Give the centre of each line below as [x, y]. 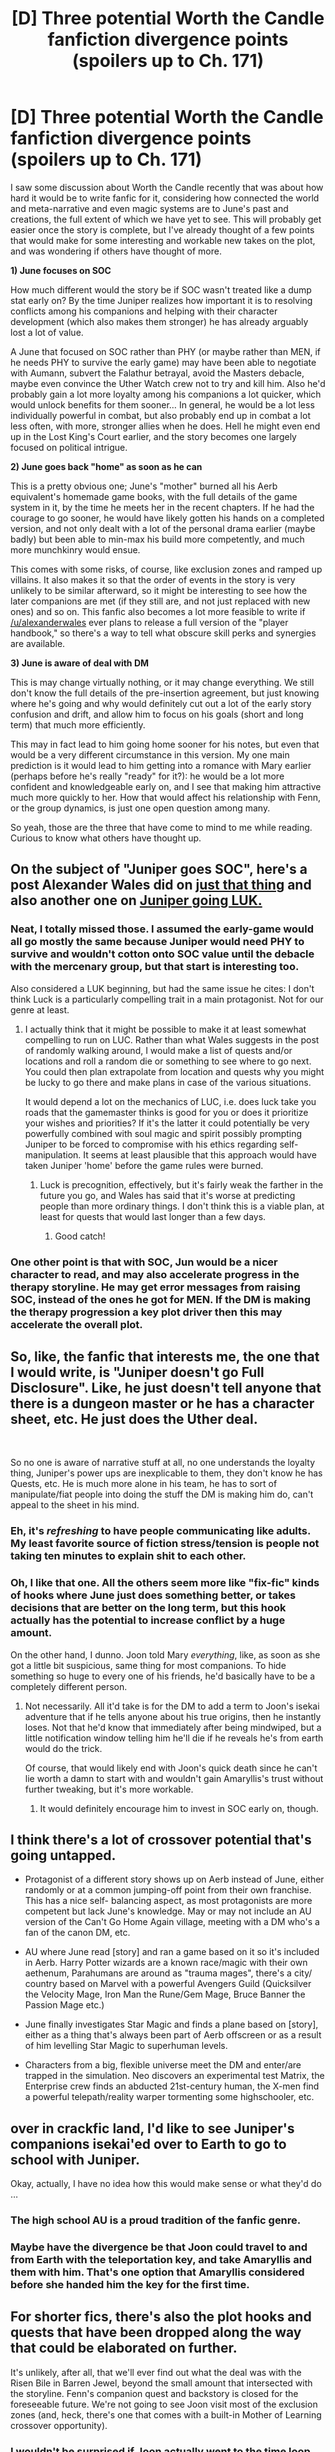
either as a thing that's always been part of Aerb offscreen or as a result [173, 2035]
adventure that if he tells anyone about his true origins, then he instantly [173, 1716]
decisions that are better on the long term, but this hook [148, 1608]
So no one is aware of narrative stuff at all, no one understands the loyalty [163, 1463]
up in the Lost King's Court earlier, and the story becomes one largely [153, 436]
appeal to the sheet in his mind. [75, 1505]
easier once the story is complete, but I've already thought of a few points [162, 229]
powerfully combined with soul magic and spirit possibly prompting [163, 1133]
